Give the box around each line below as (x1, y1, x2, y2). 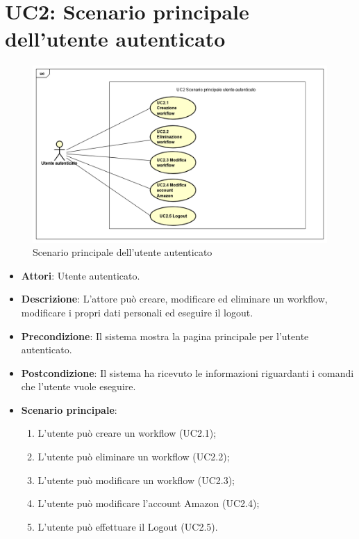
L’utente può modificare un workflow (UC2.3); (37, 472, 235, 487)
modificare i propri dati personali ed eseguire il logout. (21, 305, 253, 319)
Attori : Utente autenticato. (21, 268, 140, 282)
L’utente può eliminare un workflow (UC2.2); (37, 449, 230, 464)
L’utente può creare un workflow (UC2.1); (37, 426, 217, 440)
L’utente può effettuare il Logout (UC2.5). (37, 519, 218, 533)
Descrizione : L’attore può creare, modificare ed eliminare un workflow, (21, 291, 328, 306)
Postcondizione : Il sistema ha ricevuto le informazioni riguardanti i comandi (21, 365, 354, 380)
